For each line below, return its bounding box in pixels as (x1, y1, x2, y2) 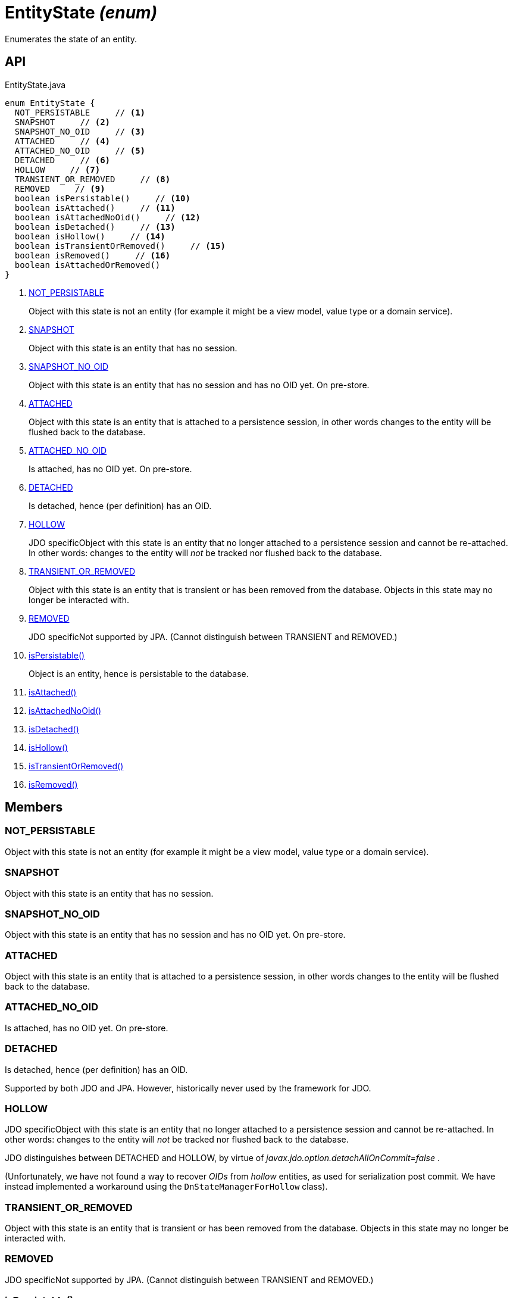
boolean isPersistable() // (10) (14, 193, 190, 203)
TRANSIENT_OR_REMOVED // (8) (14, 174, 171, 184)
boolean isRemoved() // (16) (14, 250, 171, 260)
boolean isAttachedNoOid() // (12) (14, 212, 201, 222)
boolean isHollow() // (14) (14, 231, 165, 241)
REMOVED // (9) (14, 183, 105, 194)
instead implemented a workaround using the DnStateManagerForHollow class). (5, 1181, 328, 1192)
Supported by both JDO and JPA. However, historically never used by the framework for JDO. (5, 1082, 371, 1093)
